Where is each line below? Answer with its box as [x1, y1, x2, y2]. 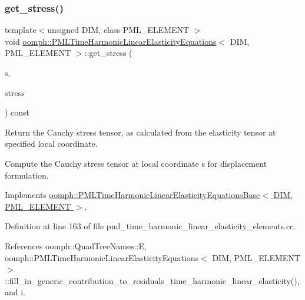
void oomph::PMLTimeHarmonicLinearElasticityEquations [5, 35, 217, 47]
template [5, 24, 37, 36]
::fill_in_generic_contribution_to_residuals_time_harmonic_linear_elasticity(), [5, 274, 300, 286]
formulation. [5, 169, 49, 181]
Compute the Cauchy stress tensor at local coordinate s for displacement [5, 157, 267, 169]
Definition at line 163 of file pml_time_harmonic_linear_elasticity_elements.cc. [5, 220, 296, 232]
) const [5, 106, 30, 118]
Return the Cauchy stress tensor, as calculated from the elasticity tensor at [5, 126, 276, 138]
